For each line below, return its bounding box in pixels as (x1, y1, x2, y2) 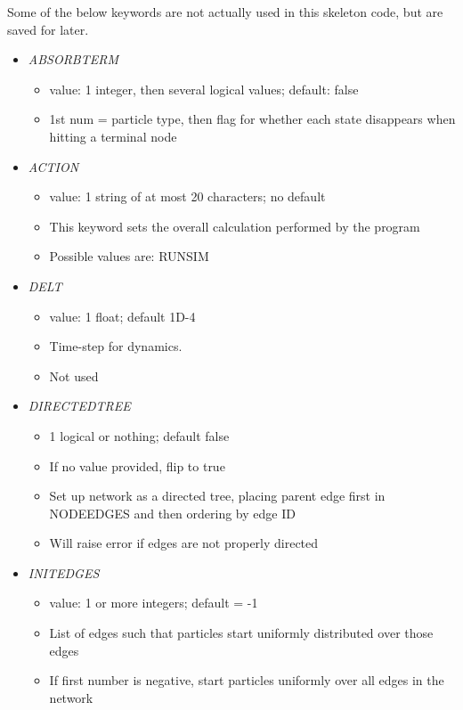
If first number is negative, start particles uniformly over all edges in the (49, 671, 444, 690)
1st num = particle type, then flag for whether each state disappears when (49, 110, 456, 128)
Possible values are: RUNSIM (49, 247, 209, 265)
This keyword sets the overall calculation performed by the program (49, 216, 420, 235)
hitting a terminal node (49, 126, 177, 145)
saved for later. (7, 20, 89, 38)
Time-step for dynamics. (49, 337, 183, 355)
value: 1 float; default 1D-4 (49, 306, 196, 325)
